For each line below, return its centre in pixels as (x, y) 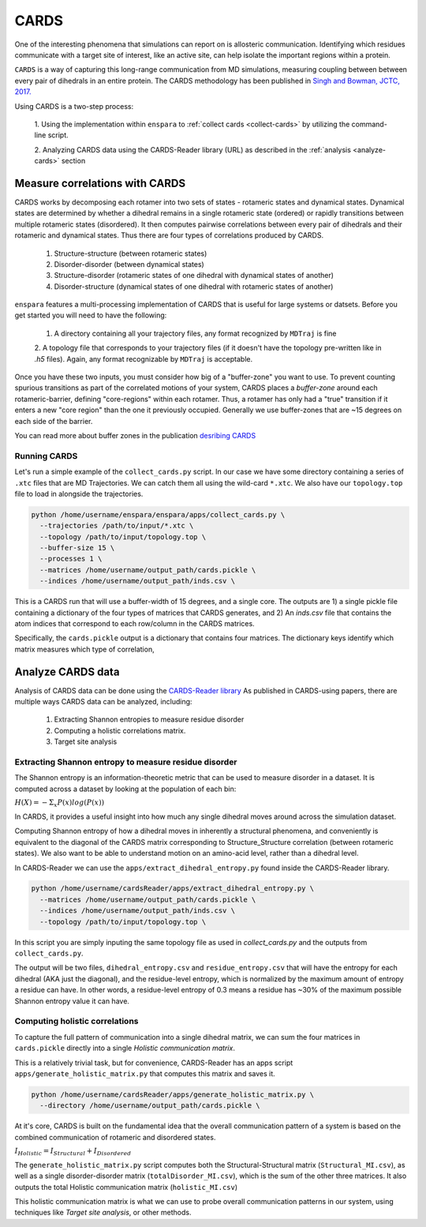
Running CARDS (46, 456)
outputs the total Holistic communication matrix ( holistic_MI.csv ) (126, 1187)
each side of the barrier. (54, 421)
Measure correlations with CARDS (100, 183)
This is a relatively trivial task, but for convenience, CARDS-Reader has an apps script (154, 1063)
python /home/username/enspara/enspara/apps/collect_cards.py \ (158, 514)
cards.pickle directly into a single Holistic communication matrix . (125, 1048)
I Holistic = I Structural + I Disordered (73, 1152)
